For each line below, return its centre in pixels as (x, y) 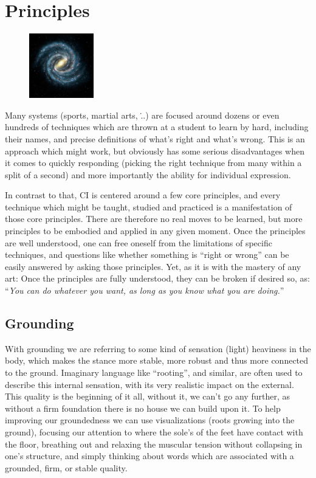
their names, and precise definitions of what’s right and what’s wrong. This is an (155, 138)
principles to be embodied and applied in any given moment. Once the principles (155, 231)
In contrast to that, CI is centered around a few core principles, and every (143, 195)
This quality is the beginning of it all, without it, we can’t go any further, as (147, 396)
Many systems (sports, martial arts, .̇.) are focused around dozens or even (142, 115)
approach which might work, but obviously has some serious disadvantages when (155, 151)
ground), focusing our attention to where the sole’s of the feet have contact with (154, 431)
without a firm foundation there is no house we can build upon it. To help (143, 408)
